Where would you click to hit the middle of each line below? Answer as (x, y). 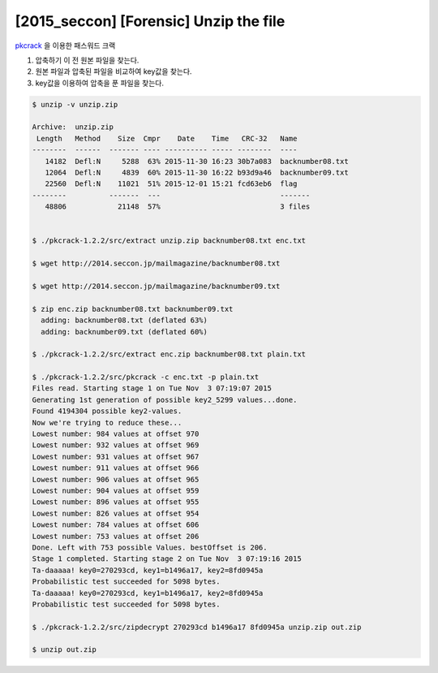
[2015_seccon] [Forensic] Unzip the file (150, 21)
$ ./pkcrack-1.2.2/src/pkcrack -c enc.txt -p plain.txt (146, 377)
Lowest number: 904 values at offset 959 (116, 490)
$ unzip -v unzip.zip (75, 104)
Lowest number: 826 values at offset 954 (116, 513)
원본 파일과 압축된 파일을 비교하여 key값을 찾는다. (114, 71)
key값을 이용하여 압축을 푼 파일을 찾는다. (99, 83)
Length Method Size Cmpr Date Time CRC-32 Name (167, 138)
